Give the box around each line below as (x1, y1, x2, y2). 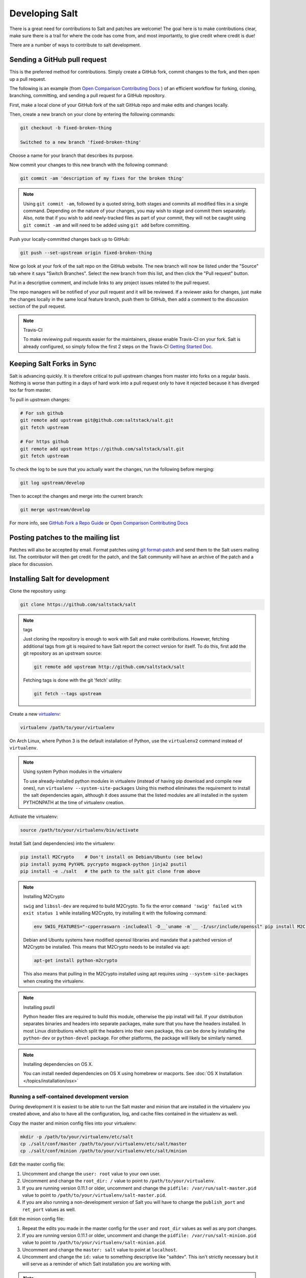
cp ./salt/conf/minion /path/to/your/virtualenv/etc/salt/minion (20, 1148, 187, 1154)
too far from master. (9, 387, 52, 393)
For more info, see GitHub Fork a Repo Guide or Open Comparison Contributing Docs (9, 520, 189, 526)
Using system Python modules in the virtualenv (23, 768, 122, 774)
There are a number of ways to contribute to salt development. (9, 42, 141, 48)
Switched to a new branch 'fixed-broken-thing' (20, 139, 141, 145)
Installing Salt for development (9, 574, 110, 583)
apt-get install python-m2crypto (34, 957, 117, 964)
